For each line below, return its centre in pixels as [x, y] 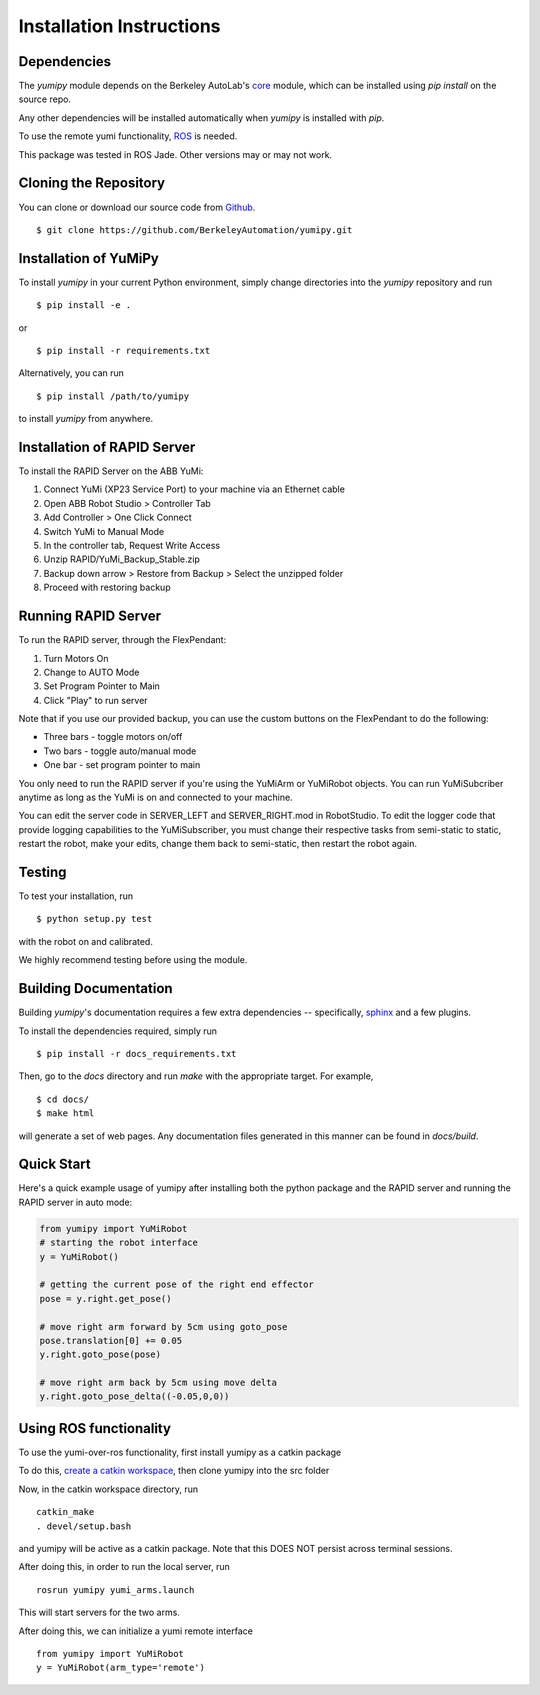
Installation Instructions [119, 26]
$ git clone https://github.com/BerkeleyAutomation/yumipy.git [194, 229]
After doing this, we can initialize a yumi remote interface [136, 1631]
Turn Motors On [76, 658]
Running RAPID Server [90, 616]
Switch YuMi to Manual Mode [104, 531]
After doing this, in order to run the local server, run [124, 1567]
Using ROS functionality [95, 1428]
